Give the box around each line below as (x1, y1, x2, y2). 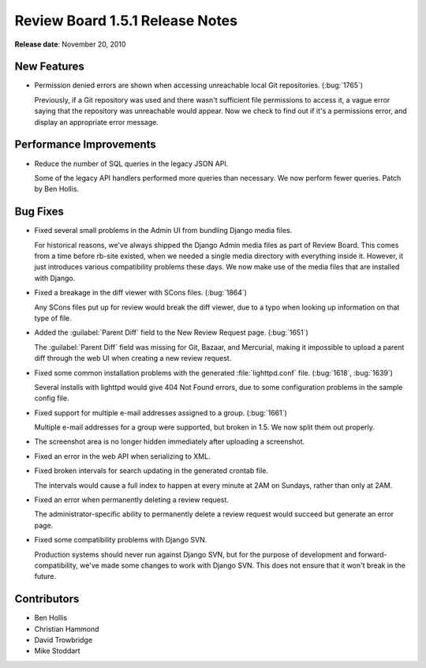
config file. (34, 393, 69, 403)
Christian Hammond (34, 624, 99, 633)
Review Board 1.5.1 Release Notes (14, 12, 238, 29)
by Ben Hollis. (34, 184, 80, 193)
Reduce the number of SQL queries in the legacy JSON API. (34, 159, 229, 168)
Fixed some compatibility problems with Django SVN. (34, 535, 207, 545)
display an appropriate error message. (34, 117, 159, 126)
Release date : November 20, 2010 (14, 39, 126, 49)
